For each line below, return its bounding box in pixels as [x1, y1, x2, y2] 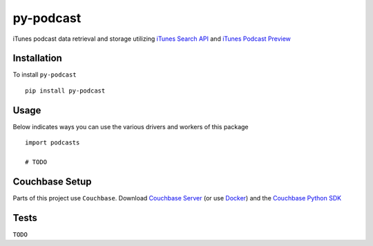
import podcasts [25, 139, 80, 146]
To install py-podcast [12, 70, 77, 79]
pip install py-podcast [25, 86, 106, 95]
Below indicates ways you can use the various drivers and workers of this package [12, 122, 249, 131]
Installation [12, 53, 62, 64]
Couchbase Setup [12, 176, 93, 187]
